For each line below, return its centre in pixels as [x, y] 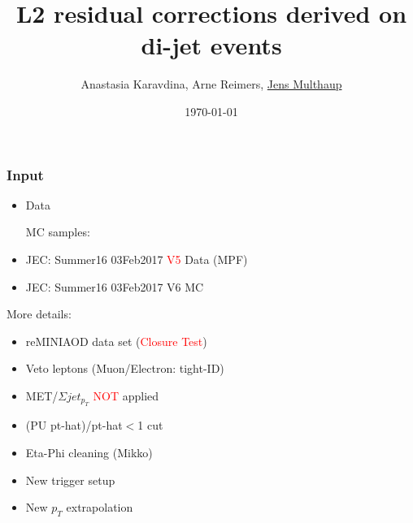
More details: [39, 314]
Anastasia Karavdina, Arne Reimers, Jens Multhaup [211, 84]
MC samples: [58, 232]
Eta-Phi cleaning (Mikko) [89, 452]
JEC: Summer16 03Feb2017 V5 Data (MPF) [137, 259]
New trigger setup [70, 480]
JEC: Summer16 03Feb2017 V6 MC [115, 286]
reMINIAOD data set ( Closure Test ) [116, 341]
